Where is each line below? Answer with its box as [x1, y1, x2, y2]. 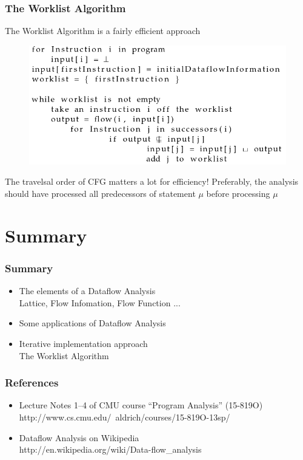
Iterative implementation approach [19, 337, 148, 349]
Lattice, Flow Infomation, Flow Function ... [19, 296, 181, 309]
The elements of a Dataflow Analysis [19, 284, 156, 297]
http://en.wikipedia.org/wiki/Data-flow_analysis [19, 443, 202, 456]
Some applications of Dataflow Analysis [19, 317, 166, 329]
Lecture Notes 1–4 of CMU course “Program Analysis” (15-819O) [19, 399, 263, 411]
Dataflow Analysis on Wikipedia [19, 431, 139, 444]
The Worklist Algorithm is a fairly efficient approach [5, 24, 201, 37]
